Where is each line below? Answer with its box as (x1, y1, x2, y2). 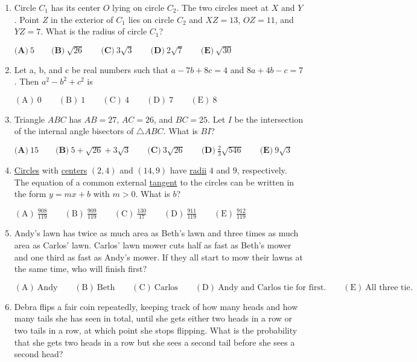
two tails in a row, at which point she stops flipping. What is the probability (14, 323, 298, 336)
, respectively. (237, 164, 287, 176)
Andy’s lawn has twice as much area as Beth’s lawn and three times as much (14, 227, 299, 239)
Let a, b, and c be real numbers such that (14, 63, 168, 76)
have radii (170, 164, 207, 176)
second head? (14, 347, 63, 360)
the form (14, 187, 46, 200)
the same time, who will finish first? (14, 262, 147, 275)
